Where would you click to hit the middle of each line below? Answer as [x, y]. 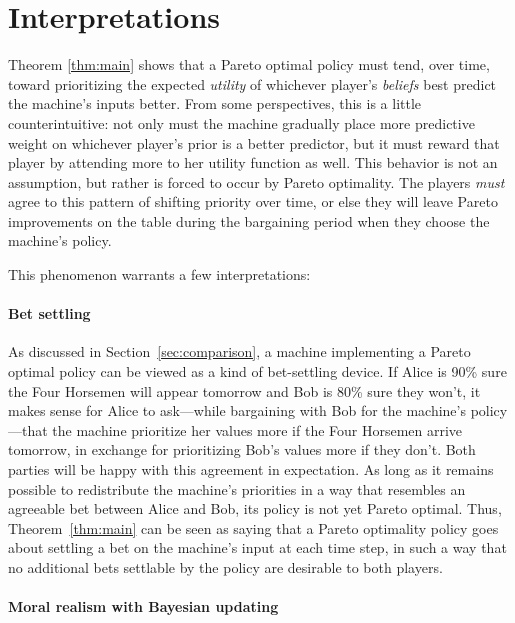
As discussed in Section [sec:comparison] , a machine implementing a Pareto [239, 351]
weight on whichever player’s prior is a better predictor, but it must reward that [254, 142]
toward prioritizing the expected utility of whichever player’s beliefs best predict [252, 83]
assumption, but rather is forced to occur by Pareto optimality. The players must [256, 181]
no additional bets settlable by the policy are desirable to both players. [225, 566]
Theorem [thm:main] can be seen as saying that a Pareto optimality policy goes [253, 527]
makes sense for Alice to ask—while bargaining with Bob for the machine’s [237, 410]
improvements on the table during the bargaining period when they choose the [249, 220]
